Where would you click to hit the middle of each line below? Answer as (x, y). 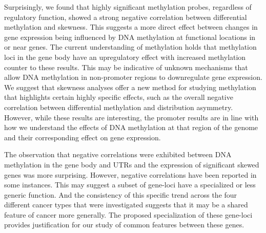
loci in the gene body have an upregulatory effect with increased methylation (125, 57)
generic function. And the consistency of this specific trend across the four (121, 194)
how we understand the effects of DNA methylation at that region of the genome (131, 127)
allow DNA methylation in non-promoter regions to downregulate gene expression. (133, 77)
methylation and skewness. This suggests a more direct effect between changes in (131, 27)
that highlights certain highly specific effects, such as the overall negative (119, 97)
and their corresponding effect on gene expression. (83, 137)
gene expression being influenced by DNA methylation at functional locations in (130, 37)
